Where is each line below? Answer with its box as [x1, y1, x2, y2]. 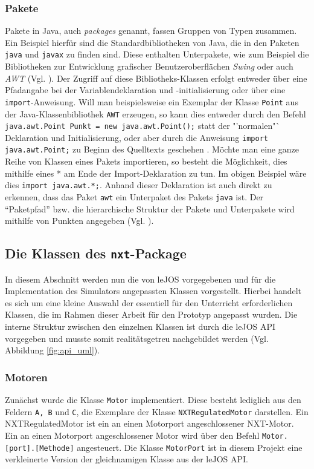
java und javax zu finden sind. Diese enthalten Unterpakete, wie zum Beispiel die [5, 48, 309, 61]
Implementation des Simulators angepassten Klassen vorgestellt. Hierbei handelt [5, 284, 302, 297]
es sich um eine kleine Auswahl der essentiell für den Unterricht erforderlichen [5, 296, 293, 309]
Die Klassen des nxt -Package [5, 244, 187, 263]
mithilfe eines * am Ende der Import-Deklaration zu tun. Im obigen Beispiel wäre [5, 166, 307, 179]
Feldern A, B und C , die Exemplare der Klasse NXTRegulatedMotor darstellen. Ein [5, 405, 309, 418]
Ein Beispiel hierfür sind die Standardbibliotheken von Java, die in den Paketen [5, 36, 300, 48]
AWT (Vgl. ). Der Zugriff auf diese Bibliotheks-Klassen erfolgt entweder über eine [5, 71, 307, 84]
